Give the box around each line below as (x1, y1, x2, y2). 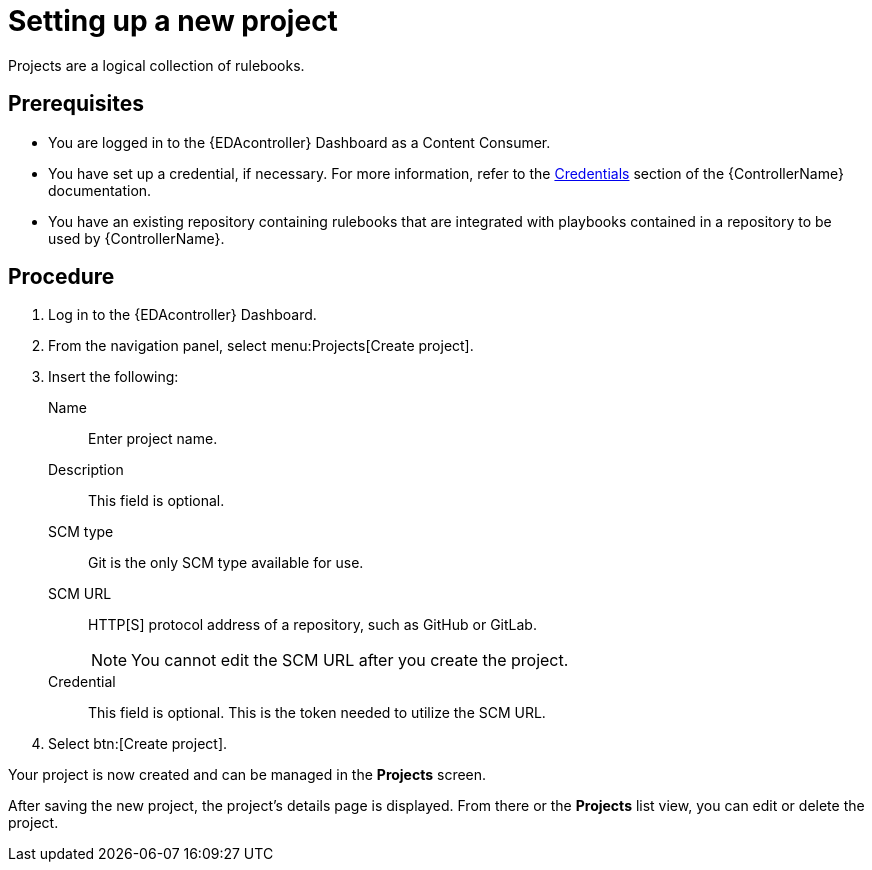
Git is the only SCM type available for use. (88, 554, 364, 572)
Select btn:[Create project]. (48, 735, 228, 753)
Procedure (8, 264, 115, 290)
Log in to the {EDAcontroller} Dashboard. (48, 306, 317, 324)
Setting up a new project (8, 4, 338, 38)
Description (48, 461, 124, 479)
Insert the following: (48, 368, 179, 386)
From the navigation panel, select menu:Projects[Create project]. (48, 337, 474, 355)
